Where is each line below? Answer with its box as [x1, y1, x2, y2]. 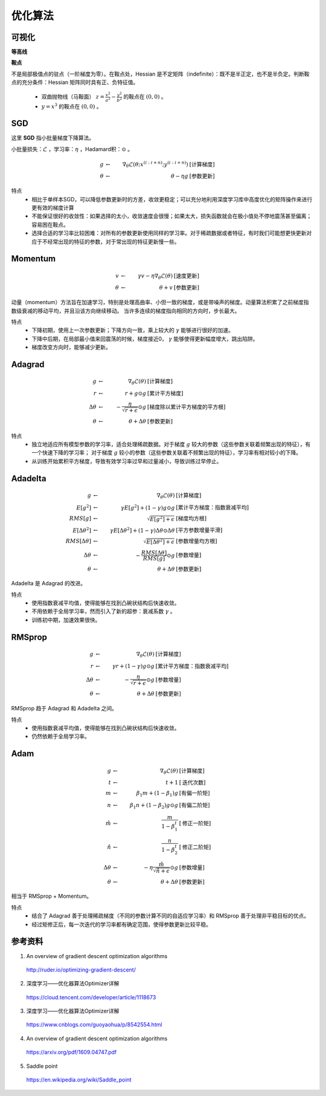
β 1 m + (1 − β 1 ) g [136, 790, 178, 798]
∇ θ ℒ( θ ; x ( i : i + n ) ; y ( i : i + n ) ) [122, 160, 188, 169]
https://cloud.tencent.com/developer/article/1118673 [26, 993, 156, 1000]
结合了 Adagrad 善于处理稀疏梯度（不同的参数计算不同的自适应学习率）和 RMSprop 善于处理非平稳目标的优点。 [31, 912, 310, 919]
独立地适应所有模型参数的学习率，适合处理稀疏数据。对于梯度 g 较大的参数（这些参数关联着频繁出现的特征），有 [31, 440, 311, 447]
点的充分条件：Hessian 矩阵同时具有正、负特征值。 [11, 79, 139, 86]
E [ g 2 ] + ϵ [150, 514, 175, 522]
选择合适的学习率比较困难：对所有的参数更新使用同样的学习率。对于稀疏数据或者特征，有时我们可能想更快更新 [31, 230, 307, 237]
